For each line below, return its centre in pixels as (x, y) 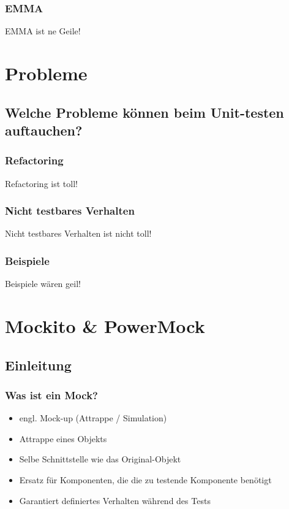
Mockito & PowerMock (105, 325)
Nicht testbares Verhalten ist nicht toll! (78, 233)
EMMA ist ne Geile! (43, 31)
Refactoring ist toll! (41, 183)
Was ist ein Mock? (51, 395)
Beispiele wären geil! (43, 284)
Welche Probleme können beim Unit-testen (144, 112)
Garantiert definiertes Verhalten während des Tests (115, 500)
